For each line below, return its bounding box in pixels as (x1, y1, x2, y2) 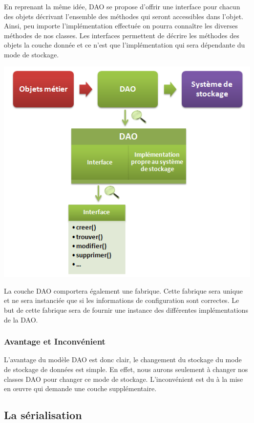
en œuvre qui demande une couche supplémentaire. (4, 383, 157, 394)
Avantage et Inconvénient (4, 335, 106, 348)
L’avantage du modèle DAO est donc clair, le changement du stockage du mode (4, 354, 242, 365)
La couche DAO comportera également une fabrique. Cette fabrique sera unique (4, 285, 243, 296)
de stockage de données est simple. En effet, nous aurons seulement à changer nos (4, 364, 248, 374)
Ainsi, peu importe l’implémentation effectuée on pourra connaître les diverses (4, 21, 238, 31)
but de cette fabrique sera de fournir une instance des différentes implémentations (4, 304, 248, 315)
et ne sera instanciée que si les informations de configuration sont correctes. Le (4, 295, 239, 305)
